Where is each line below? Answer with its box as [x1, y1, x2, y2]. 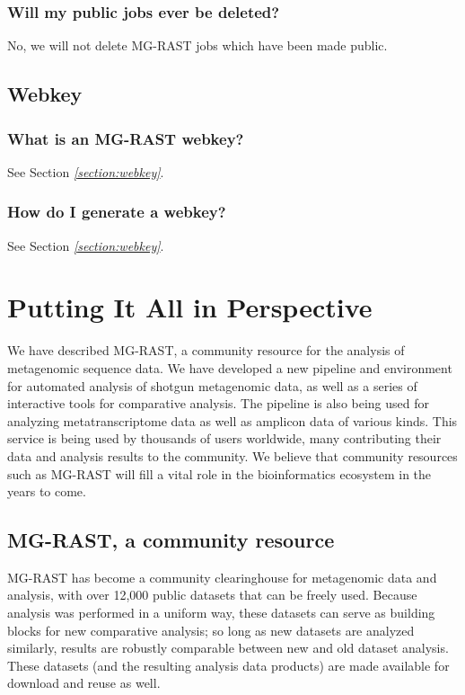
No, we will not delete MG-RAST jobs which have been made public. [7, 36, 388, 55]
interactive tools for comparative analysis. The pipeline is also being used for [7, 394, 430, 413]
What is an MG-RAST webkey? [7, 127, 244, 149]
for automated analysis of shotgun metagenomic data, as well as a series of [7, 376, 417, 395]
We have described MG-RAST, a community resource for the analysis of [7, 341, 405, 360]
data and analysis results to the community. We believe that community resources [7, 446, 458, 465]
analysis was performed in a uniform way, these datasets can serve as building [7, 603, 435, 622]
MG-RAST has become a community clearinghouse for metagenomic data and [7, 567, 437, 586]
